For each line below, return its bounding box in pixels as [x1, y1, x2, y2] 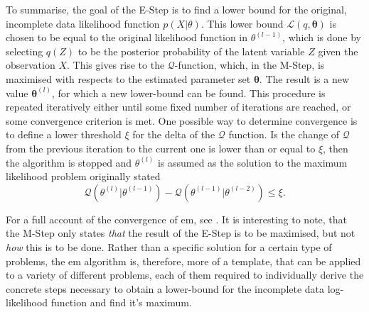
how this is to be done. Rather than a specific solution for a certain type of [6, 239, 332, 254]
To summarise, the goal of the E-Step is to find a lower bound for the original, [6, 2, 347, 16]
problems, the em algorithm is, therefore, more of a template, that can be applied [6, 253, 361, 268]
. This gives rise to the [67, 57, 165, 72]
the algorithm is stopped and [6, 155, 132, 169]
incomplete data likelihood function [6, 16, 160, 30]
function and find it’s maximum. [50, 295, 192, 310]
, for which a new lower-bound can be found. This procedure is [51, 85, 326, 100]
